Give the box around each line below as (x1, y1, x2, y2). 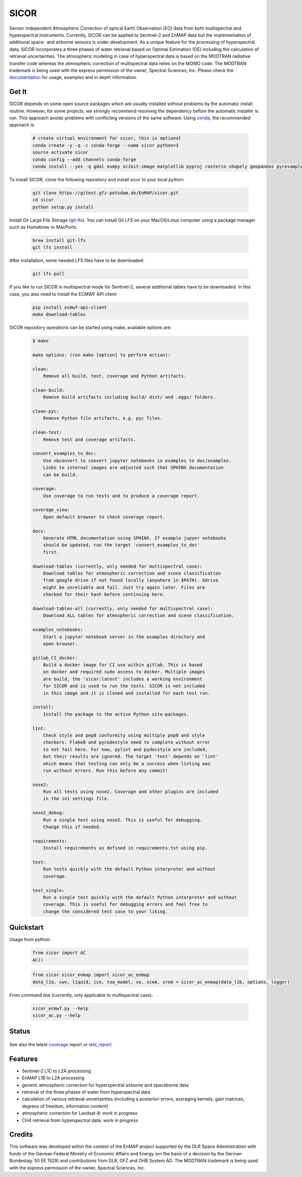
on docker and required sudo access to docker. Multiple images (43, 669, 205, 675)
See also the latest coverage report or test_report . (9, 1041, 113, 1047)
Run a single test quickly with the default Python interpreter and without (43, 894, 237, 900)
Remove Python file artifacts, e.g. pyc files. (43, 415, 163, 421)
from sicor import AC (32, 950, 86, 956)
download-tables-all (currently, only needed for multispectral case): (32, 606, 213, 611)
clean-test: (32, 429, 62, 435)
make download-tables (32, 312, 86, 317)
